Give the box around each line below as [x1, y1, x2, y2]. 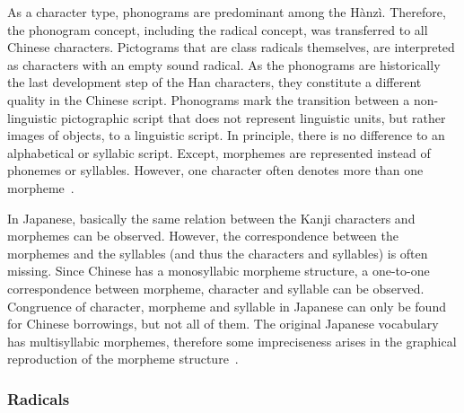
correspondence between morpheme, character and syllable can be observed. [7, 278, 425, 297]
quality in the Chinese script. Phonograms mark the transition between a [7, 90, 410, 109]
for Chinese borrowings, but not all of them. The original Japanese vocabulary [7, 314, 439, 333]
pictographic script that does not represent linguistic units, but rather [60, 108, 446, 127]
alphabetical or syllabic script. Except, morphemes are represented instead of [7, 143, 431, 162]
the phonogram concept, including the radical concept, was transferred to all [7, 20, 428, 39]
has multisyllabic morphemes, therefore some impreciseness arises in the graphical [7, 331, 457, 350]
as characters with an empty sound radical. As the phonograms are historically [7, 55, 441, 74]
